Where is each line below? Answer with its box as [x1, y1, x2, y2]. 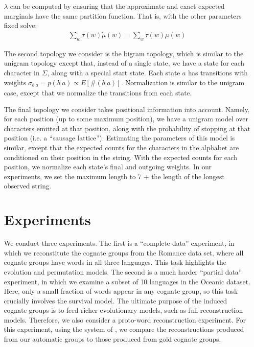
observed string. [4, 181, 51, 191]
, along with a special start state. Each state [47, 68, 180, 78]
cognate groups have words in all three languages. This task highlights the [4, 257, 227, 267]
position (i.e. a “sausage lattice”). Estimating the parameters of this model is [4, 133, 235, 143]
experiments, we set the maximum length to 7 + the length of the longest [4, 171, 225, 181]
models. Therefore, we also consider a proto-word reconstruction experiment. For [4, 314, 246, 324]
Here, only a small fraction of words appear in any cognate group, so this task [4, 286, 238, 296]
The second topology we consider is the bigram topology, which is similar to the [4, 48, 244, 58]
